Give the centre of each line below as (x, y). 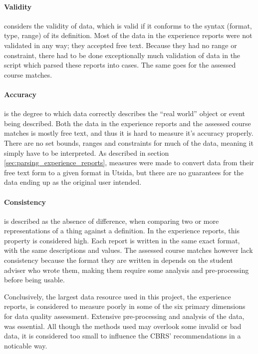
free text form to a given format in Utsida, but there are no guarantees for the (124, 172)
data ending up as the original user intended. (73, 182)
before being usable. (34, 280)
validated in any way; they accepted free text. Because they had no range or (121, 45)
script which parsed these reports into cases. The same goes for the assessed (120, 65)
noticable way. (26, 345)
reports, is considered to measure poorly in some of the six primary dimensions (125, 306)
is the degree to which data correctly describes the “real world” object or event (125, 113)
